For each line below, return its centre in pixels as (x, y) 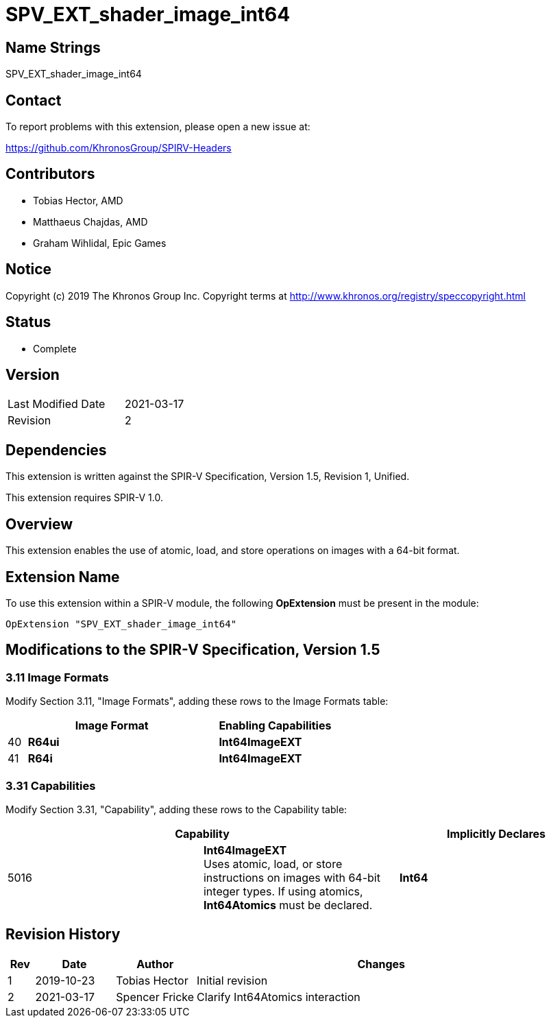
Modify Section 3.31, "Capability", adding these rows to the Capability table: (176, 809)
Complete (55, 348)
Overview (39, 524)
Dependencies (56, 450)
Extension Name (63, 577)
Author (155, 964)
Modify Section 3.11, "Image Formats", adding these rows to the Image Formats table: (197, 701)
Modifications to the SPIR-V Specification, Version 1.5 (193, 650)
